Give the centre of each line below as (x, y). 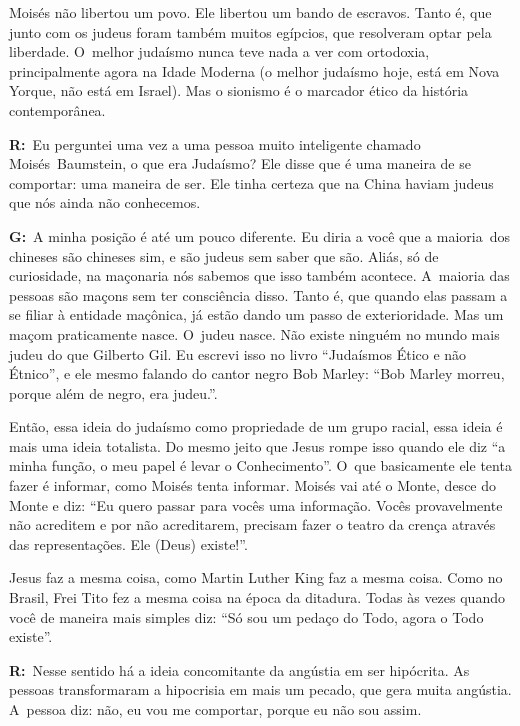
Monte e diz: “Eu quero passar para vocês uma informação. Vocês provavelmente (256, 504)
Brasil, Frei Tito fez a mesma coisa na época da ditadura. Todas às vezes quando (257, 597)
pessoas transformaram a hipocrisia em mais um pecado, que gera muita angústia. (260, 689)
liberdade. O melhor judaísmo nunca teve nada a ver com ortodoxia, (219, 51)
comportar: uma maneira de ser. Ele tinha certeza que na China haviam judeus (251, 182)
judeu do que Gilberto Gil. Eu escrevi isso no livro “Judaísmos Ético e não (238, 353)
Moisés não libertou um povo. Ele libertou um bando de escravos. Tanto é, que (250, 12)
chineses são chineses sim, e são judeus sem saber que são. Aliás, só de (224, 255)
